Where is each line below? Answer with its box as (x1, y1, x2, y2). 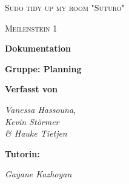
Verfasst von (5, 83, 58, 95)
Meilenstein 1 (5, 21, 58, 34)
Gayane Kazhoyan (5, 168, 72, 180)
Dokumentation (5, 42, 71, 55)
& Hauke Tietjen (5, 127, 67, 140)
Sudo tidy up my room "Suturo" (5, 1, 125, 13)
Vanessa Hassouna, (5, 103, 76, 115)
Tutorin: (5, 147, 40, 160)
